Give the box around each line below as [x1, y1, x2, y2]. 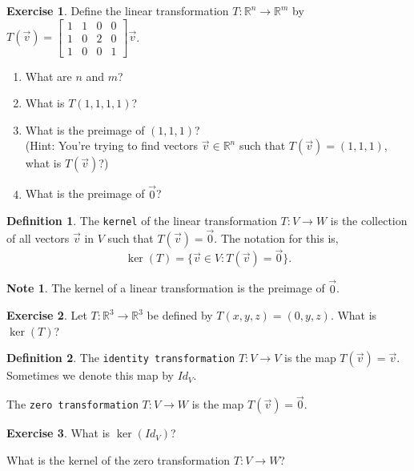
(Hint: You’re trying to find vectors [25, 137, 199, 154]
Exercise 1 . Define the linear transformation [6, 2, 229, 18]
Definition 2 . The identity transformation [6, 349, 235, 366]
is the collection [330, 212, 408, 229]
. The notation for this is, [214, 230, 339, 247]
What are [25, 67, 72, 84]
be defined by [147, 307, 213, 324]
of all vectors [6, 230, 70, 247]
